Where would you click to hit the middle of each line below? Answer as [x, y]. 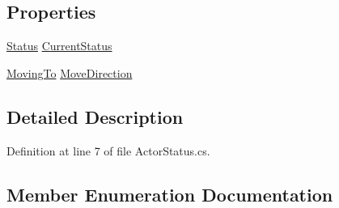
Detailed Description [95, 116]
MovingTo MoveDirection [70, 72]
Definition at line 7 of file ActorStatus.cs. [108, 150]
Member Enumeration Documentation [170, 194]
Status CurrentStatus [59, 46]
